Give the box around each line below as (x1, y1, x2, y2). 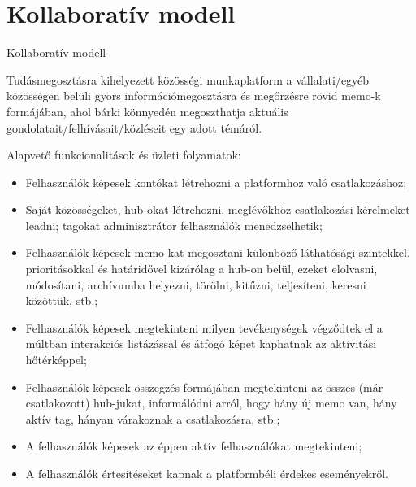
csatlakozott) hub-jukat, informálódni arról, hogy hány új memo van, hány (25, 394, 397, 411)
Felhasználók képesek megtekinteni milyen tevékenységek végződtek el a (25, 319, 383, 336)
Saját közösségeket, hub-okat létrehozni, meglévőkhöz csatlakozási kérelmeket (25, 201, 410, 218)
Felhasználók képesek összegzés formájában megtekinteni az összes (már (25, 378, 383, 395)
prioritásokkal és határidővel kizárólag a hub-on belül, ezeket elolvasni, (25, 260, 378, 277)
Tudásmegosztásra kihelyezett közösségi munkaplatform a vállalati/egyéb (6, 71, 370, 88)
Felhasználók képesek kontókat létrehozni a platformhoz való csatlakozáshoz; (25, 173, 407, 190)
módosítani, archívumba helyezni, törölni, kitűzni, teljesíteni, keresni (25, 276, 366, 293)
